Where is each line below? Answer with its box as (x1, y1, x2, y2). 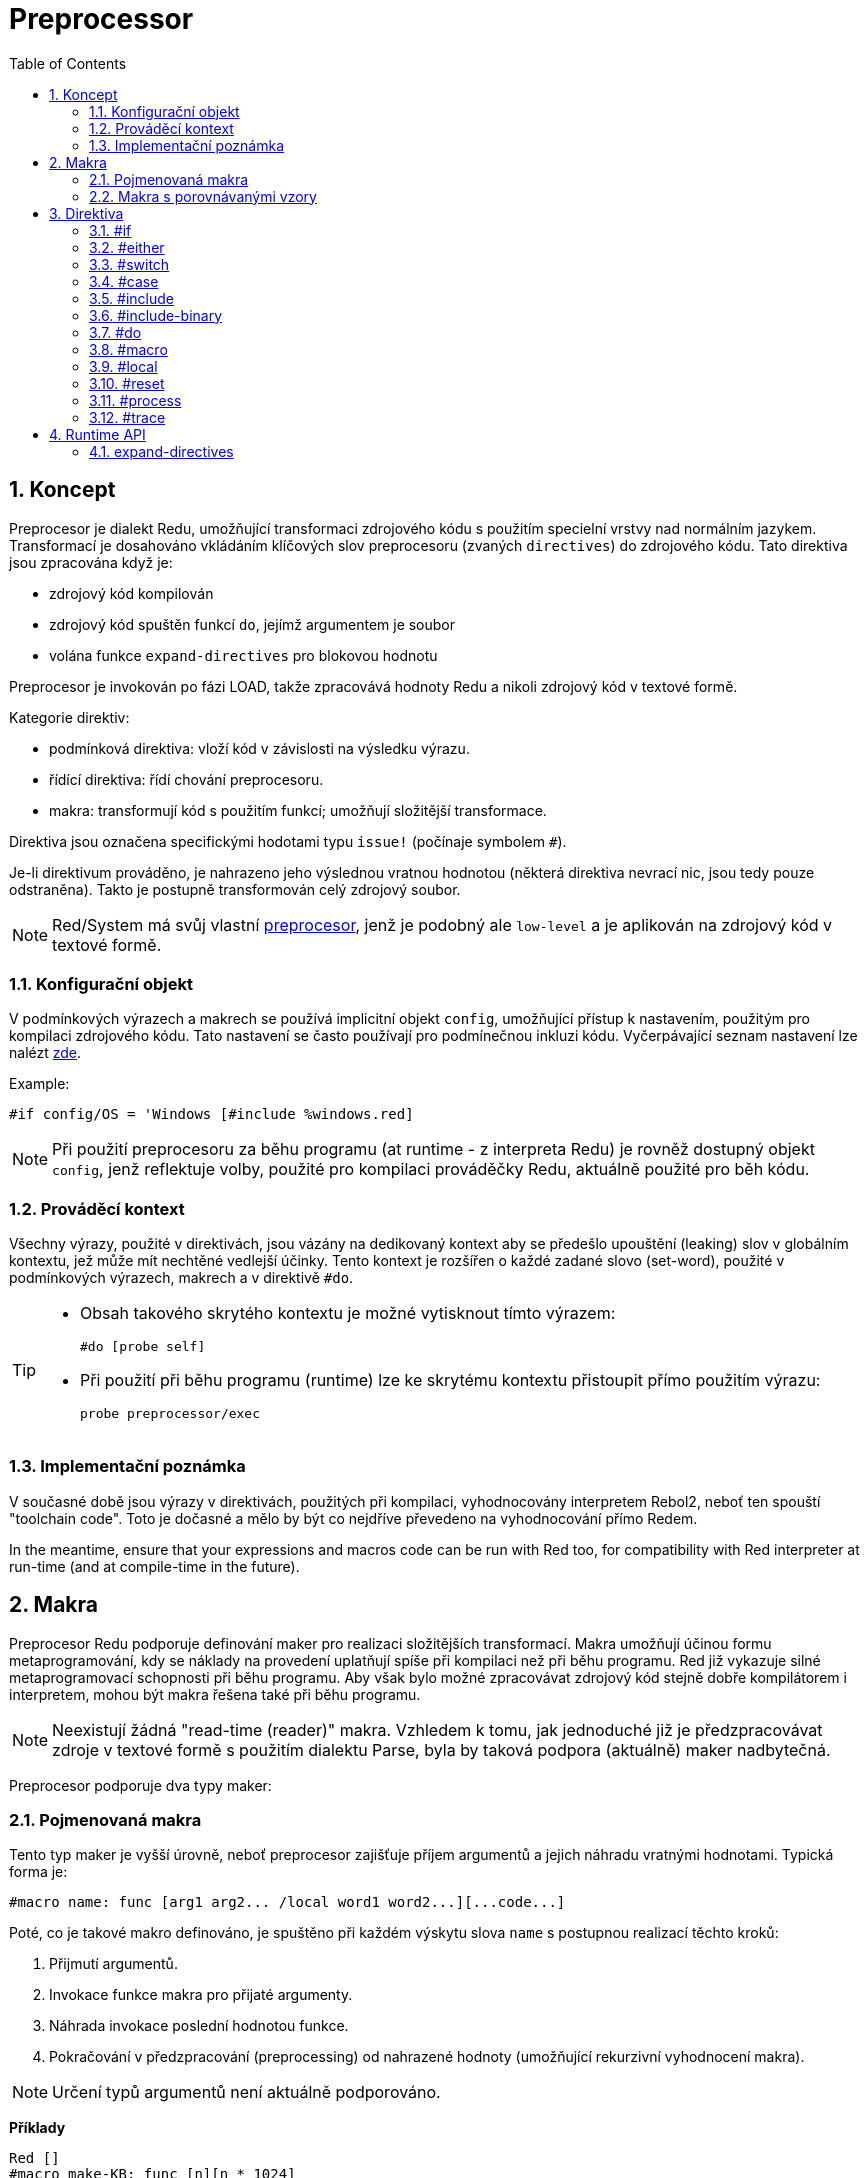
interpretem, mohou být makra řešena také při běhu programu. (9, 1685, 421, 1703)
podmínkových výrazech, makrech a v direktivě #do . (9, 1269, 354, 1287)
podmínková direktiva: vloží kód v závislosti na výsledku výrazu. (49, 739, 470, 757)
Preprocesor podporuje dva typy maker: (9, 1776, 272, 1794)
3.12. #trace (89, 408, 166, 426)
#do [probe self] (80, 1339, 206, 1355)
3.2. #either (89, 238, 165, 256)
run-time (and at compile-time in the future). (9, 1557, 300, 1575)
